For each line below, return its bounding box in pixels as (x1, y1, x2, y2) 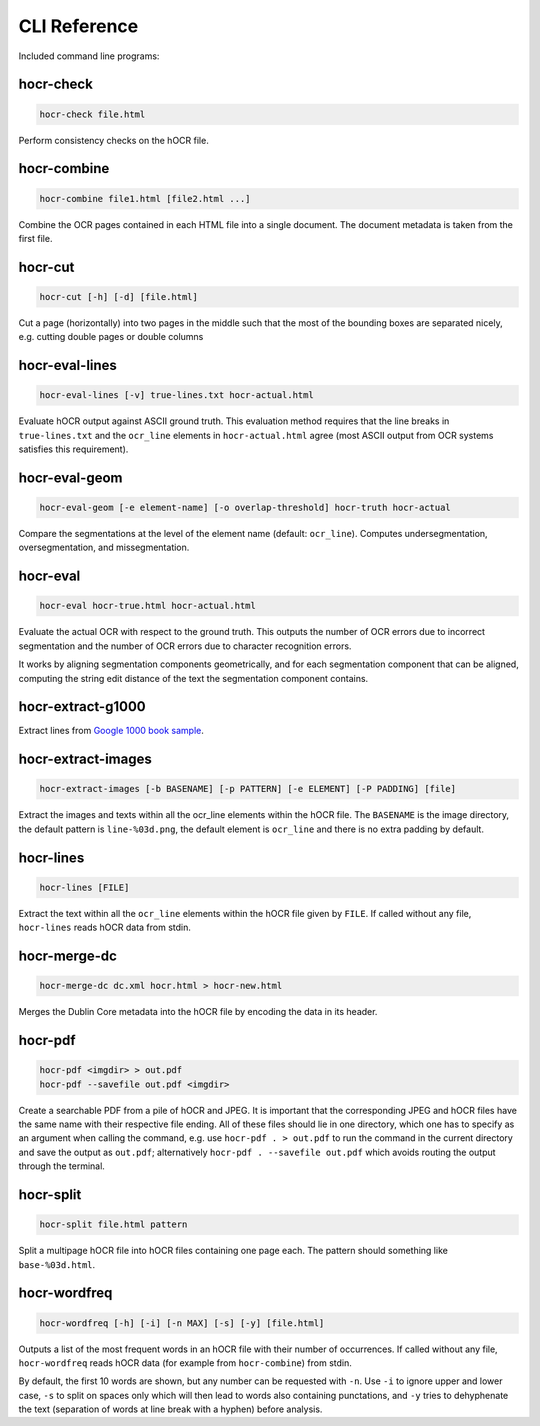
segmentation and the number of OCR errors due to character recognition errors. (18, 640, 352, 652)
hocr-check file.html (39, 108, 146, 120)
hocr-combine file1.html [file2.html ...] (39, 193, 251, 204)
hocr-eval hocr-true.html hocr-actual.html (39, 600, 257, 612)
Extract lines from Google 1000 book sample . (18, 725, 205, 737)
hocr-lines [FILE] (39, 881, 130, 893)
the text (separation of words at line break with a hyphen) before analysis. (18, 1403, 323, 1415)
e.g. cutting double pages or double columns (18, 331, 204, 343)
